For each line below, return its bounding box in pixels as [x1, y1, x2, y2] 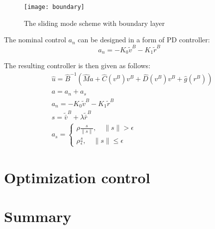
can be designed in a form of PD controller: [78, 34, 210, 45]
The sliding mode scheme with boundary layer [24, 17, 165, 28]
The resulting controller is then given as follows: [4, 60, 151, 71]
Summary [4, 206, 72, 227]
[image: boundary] [24, 3, 85, 10]
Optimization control [4, 167, 150, 187]
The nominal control [4, 34, 66, 45]
